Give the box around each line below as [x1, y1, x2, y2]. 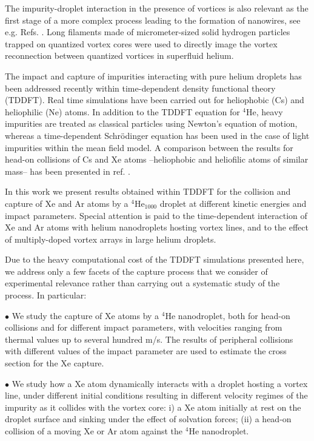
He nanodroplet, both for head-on [165, 309, 290, 321]
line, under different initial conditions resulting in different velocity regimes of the [5, 389, 308, 402]
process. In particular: [5, 289, 87, 301]
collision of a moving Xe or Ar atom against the [5, 425, 183, 437]
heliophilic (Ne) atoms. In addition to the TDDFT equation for [5, 105, 240, 118]
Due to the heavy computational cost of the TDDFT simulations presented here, [5, 253, 304, 266]
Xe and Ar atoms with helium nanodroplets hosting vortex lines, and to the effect [5, 221, 309, 234]
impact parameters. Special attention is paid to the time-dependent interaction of [5, 209, 307, 221]
